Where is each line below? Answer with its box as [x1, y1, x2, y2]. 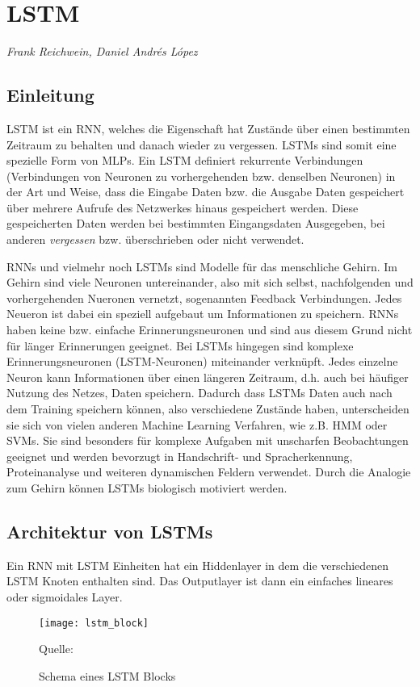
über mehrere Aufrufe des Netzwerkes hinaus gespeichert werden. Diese [6, 199, 359, 216]
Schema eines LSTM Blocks [39, 667, 176, 684]
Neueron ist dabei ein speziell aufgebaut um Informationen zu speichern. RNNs [6, 305, 399, 322]
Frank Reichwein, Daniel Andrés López [6, 43, 198, 60]
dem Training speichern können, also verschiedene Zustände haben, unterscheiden [6, 400, 409, 417]
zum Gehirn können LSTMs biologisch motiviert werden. [6, 479, 288, 496]
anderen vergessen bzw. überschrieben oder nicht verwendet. [6, 231, 304, 248]
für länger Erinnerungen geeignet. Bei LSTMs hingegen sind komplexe [6, 337, 354, 354]
